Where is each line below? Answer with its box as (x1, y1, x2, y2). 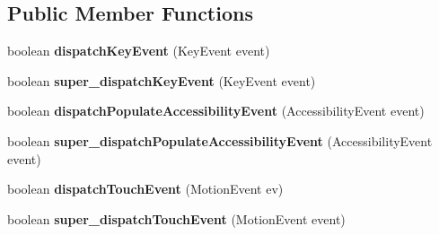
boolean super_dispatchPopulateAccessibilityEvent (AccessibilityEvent (7, 131, 433, 150)
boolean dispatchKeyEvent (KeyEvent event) (7, 41, 270, 60)
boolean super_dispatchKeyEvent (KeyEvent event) (7, 71, 316, 90)
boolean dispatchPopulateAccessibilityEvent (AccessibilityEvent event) (7, 101, 425, 120)
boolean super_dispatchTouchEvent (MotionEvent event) (7, 209, 346, 228)
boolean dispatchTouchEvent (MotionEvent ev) (7, 179, 284, 198)
